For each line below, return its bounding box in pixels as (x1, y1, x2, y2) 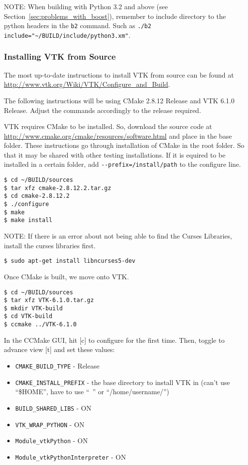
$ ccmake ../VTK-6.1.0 (4, 321, 77, 328)
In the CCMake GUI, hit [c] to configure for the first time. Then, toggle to (4, 335, 225, 345)
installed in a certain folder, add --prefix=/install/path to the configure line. (4, 159, 241, 169)
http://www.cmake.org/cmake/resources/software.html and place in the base (4, 130, 232, 141)
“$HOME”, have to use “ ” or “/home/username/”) (15, 386, 169, 397)
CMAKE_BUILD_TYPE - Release (15, 360, 100, 370)
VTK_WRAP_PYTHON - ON (15, 419, 85, 429)
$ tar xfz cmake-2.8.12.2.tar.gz (4, 184, 111, 192)
